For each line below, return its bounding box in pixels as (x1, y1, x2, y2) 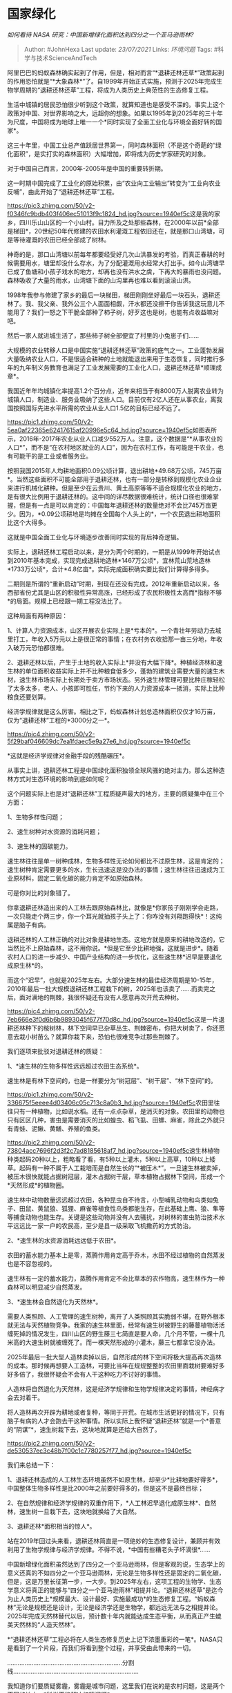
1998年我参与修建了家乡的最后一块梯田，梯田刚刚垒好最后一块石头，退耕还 (7, 291, 221, 299)
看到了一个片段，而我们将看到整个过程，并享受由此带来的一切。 (12, 1643, 195, 1652)
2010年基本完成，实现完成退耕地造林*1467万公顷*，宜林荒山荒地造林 (12, 556, 211, 564)
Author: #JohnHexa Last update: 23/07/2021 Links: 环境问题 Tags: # (23, 45, 218, 53)
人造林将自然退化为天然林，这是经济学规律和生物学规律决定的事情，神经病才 (7, 1384, 225, 1393)
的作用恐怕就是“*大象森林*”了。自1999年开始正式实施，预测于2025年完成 (7, 77, 217, 85)
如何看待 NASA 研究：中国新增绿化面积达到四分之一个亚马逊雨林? (7, 30, 194, 39)
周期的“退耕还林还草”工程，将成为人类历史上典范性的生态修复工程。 (19, 86, 213, 94)
